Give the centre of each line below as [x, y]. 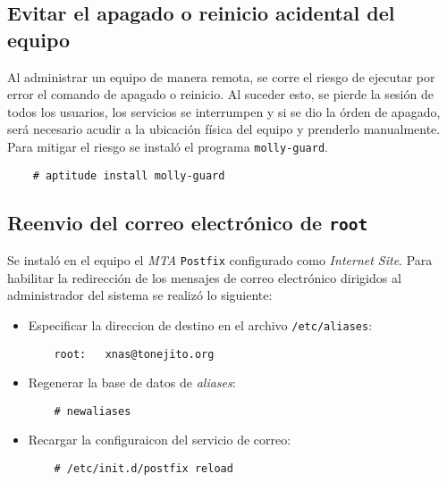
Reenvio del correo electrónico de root [188, 222]
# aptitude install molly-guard [129, 175]
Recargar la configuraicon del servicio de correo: [160, 440]
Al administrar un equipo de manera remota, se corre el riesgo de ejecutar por [221, 76]
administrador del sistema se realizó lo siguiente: [140, 295]
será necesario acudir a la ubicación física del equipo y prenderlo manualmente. [224, 129]
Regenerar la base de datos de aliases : [132, 382]
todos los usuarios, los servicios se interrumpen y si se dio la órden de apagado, [224, 111]
